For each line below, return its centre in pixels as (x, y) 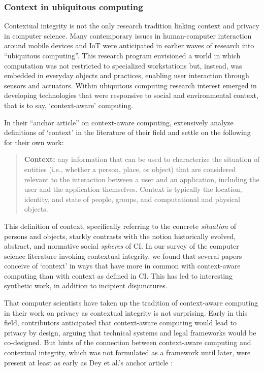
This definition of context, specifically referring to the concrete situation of (120, 226)
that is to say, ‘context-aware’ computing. (69, 105)
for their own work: (34, 142)
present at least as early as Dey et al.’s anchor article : (89, 362)
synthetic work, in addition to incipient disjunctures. (86, 285)
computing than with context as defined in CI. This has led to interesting (118, 275)
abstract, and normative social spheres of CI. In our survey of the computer (122, 246)
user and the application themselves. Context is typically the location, (133, 189)
